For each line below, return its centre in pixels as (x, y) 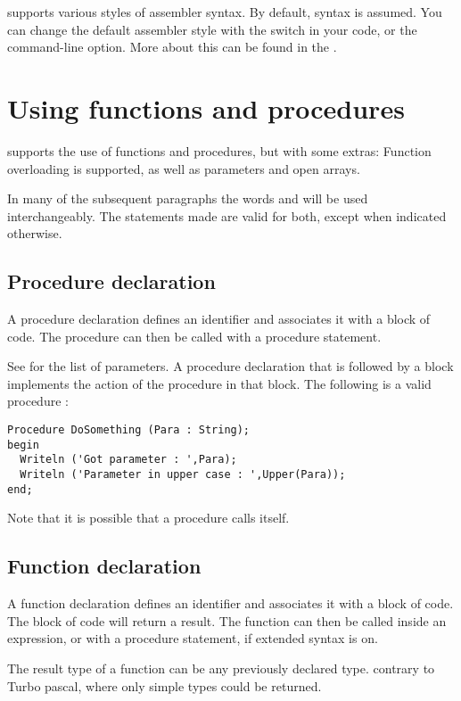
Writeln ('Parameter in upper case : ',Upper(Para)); (183, 475)
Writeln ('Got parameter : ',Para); (128, 460)
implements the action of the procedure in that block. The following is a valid (219, 383)
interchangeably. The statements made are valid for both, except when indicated (227, 215)
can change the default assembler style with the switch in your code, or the (212, 29)
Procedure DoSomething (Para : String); (129, 430)
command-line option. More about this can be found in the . (172, 47)
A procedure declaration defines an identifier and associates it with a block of (219, 319)
